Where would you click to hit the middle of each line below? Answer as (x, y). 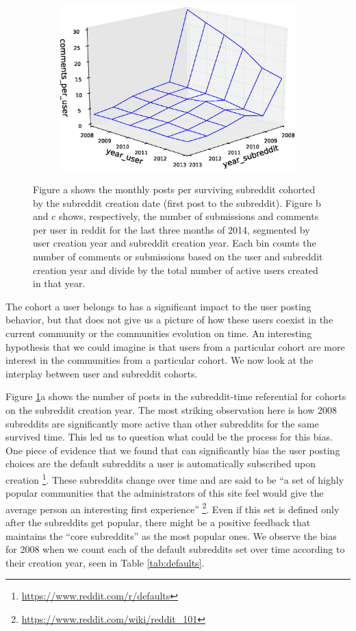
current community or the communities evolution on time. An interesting (159, 333)
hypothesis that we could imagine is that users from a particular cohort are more (175, 346)
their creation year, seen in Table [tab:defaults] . (105, 562)
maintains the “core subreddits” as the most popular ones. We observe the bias (171, 535)
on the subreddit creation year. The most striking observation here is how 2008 (171, 409)
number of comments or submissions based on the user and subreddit (178, 256)
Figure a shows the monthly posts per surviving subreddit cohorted (174, 189)
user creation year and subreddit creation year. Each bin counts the (175, 243)
